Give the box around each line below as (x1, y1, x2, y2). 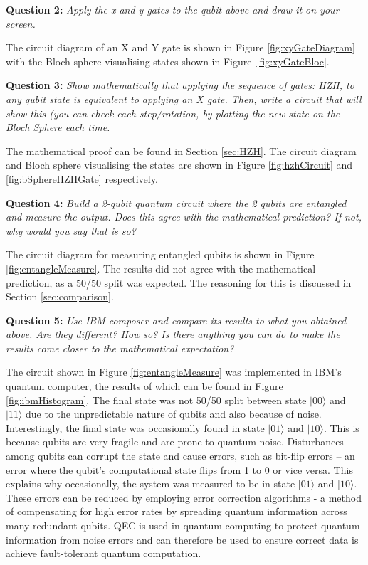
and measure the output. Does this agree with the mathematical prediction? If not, (6, 209, 362, 224)
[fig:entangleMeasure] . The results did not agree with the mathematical (6, 260, 316, 275)
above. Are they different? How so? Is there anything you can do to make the (6, 327, 340, 342)
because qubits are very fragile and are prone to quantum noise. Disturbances (6, 434, 344, 449)
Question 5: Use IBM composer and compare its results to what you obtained (6, 312, 347, 327)
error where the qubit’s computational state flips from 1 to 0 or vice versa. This (6, 462, 353, 477)
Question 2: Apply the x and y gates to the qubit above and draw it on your (6, 2, 340, 16)
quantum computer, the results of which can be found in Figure (6, 379, 283, 394)
